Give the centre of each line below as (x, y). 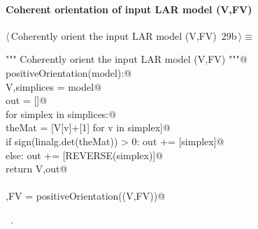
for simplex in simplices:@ (61, 113)
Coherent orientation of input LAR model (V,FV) (129, 9)
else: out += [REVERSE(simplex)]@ (85, 155)
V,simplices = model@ (54, 86)
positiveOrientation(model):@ (69, 72)
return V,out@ (37, 169)
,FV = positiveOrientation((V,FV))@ (86, 196)
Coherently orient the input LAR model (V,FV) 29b (124, 35)
